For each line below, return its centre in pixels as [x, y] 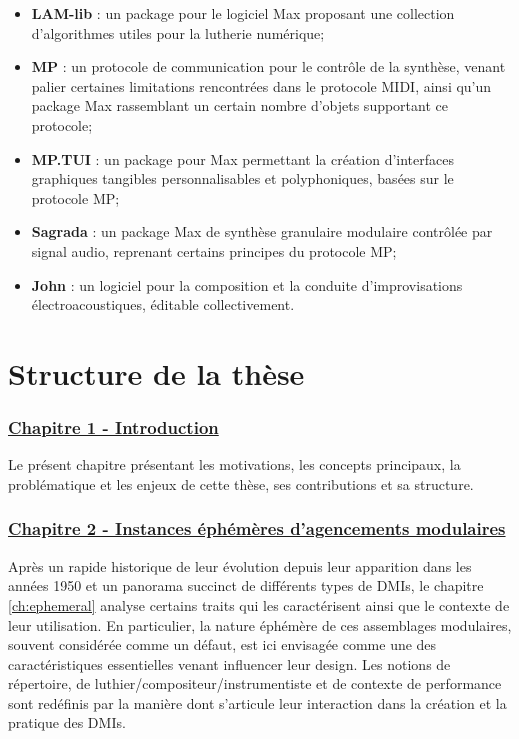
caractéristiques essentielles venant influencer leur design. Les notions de [229, 663]
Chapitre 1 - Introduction [113, 427]
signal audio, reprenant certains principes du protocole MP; [214, 250]
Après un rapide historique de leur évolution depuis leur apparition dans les [240, 565]
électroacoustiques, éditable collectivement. [163, 304]
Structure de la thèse [156, 372]
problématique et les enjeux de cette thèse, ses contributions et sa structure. [241, 483]
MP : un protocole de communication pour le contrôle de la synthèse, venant [268, 66]
